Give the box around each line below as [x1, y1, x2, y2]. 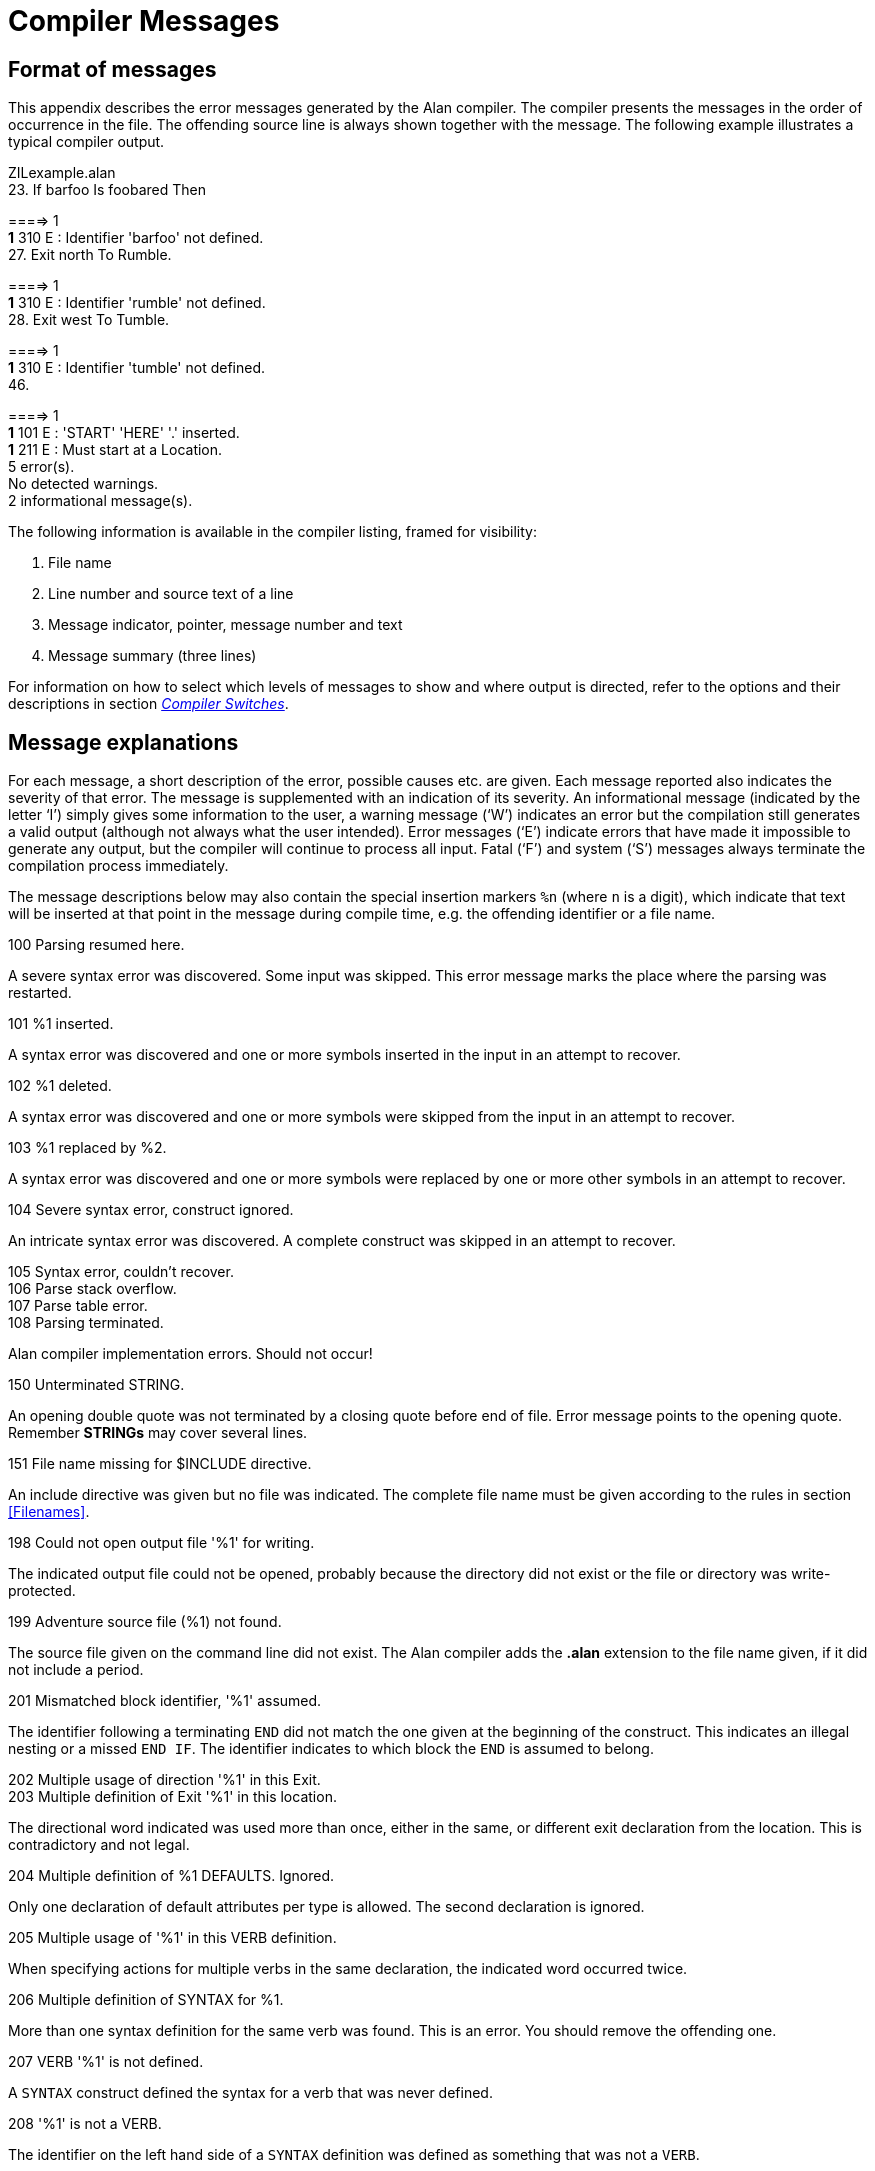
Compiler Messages [8, 4, 280, 38]
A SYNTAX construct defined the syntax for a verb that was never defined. [8, 2084, 493, 2102]
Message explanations [8, 729, 239, 755]
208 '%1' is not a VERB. [8, 2115, 162, 2133]
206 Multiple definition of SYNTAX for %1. [8, 1991, 284, 2009]
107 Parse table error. [8, 1297, 148, 1315]
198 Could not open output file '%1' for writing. [8, 1534, 315, 1552]
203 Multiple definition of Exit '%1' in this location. [8, 1788, 337, 1806]
